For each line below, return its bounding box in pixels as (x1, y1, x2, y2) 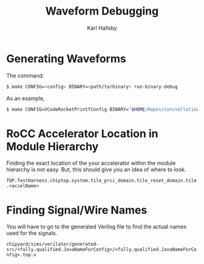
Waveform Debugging (45, 4, 159, 18)
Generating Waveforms (6, 51, 126, 65)
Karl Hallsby (87, 24, 117, 31)
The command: (6, 71, 44, 79)
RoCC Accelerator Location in (6, 127, 158, 140)
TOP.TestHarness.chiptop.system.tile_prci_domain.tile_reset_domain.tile (6, 177, 197, 184)
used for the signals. (6, 229, 58, 237)
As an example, (6, 94, 45, 102)
